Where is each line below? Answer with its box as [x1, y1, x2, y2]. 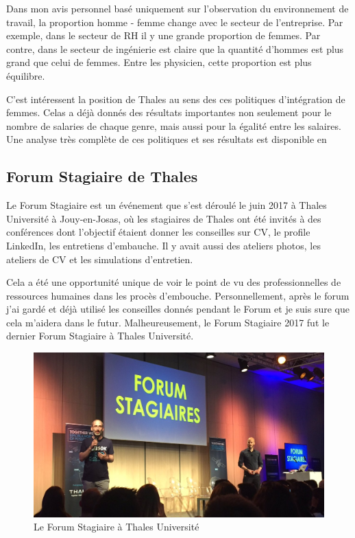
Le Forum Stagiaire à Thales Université [34, 519, 199, 534]
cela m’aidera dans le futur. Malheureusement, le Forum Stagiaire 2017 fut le [6, 315, 330, 329]
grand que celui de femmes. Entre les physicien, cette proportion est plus [6, 55, 312, 69]
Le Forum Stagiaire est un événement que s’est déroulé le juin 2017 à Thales [6, 198, 327, 212]
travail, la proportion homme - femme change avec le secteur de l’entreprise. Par [6, 14, 343, 29]
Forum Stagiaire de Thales [6, 166, 198, 187]
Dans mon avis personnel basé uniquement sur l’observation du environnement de [6, 1, 349, 15]
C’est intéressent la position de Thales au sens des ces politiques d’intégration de [6, 91, 345, 106]
